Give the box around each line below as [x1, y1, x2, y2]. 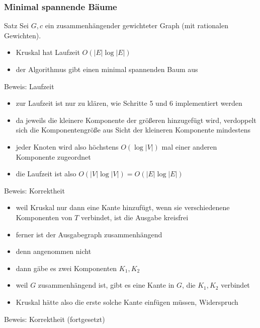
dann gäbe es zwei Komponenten [16, 263, 117, 273]
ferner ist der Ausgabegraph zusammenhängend [16, 229, 162, 239]
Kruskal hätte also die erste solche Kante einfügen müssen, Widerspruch [16, 296, 238, 307]
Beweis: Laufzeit [4, 81, 54, 91]
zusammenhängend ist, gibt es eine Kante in [38, 280, 175, 290]
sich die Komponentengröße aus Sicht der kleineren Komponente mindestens [16, 124, 251, 135]
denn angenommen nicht [16, 246, 92, 256]
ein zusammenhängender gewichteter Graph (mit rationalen [45, 20, 228, 31]
